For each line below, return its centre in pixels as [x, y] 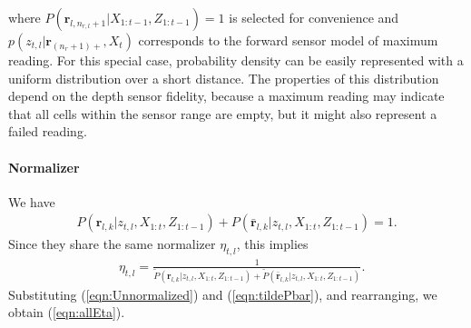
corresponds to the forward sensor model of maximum [288, 40]
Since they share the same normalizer [112, 244]
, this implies [272, 244]
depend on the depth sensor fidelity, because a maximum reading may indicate [226, 96]
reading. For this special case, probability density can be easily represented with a [236, 60]
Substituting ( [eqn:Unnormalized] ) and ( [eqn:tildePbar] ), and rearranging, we [223, 294]
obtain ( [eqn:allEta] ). [67, 312]
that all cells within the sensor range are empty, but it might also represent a [223, 113]
